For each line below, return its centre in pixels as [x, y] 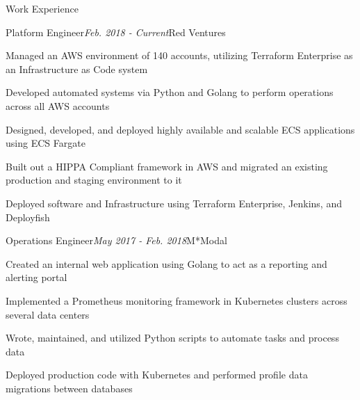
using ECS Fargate [46, 143]
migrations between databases [69, 388]
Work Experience [42, 8]
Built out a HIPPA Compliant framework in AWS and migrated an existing [167, 166]
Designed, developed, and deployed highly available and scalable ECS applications [180, 129]
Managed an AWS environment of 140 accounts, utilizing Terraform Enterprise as [179, 55]
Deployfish [28, 217]
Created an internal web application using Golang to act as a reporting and [166, 263]
